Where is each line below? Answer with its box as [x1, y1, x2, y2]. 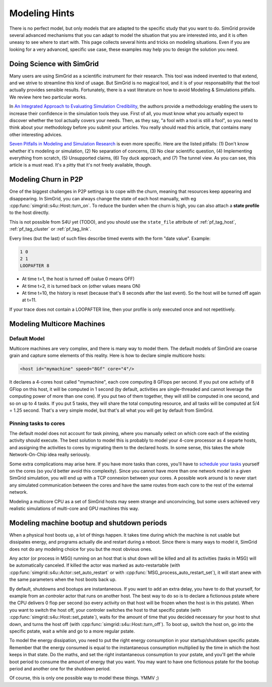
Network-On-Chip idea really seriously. [9, 452, 91, 458]
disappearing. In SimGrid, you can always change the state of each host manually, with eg [9, 195, 196, 201]
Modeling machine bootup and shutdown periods [9, 518, 167, 527]
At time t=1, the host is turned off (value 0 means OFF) [22, 276, 135, 282]
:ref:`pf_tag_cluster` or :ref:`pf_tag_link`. [9, 226, 92, 232]
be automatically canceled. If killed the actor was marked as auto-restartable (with [9, 562, 181, 568]
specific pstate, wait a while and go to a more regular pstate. [9, 628, 135, 634]
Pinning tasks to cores [9, 419, 65, 427]
